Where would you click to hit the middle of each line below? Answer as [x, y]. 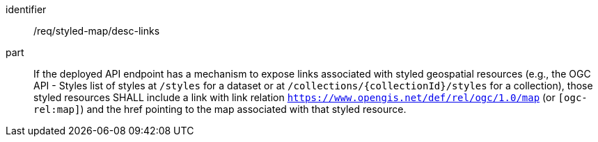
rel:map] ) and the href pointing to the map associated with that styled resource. [220, 109]
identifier [26, 9]
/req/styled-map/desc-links [97, 31]
